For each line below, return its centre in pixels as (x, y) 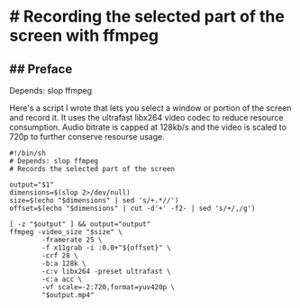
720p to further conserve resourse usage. (87, 136)
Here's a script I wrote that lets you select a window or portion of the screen (150, 108)
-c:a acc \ (62, 279)
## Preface (41, 69)
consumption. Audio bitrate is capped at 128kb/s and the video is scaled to (148, 127)
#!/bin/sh (28, 153)
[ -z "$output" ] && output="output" (80, 224)
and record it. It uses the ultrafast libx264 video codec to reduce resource (146, 118)
